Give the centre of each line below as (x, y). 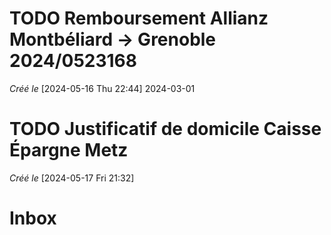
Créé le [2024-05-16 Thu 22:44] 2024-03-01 (102, 88)
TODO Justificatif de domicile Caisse (165, 129)
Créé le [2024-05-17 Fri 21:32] (72, 178)
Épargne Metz (69, 150)
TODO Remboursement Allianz (139, 18)
